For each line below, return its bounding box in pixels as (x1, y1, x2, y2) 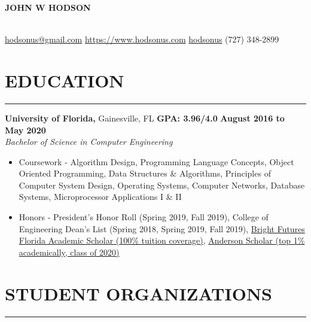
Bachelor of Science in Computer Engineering (5, 135, 173, 148)
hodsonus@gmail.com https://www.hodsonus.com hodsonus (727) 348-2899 (5, 33, 279, 45)
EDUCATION (5, 68, 124, 92)
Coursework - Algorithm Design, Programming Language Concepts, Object (19, 155, 294, 168)
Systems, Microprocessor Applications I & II (19, 190, 182, 203)
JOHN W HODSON (5, 1, 91, 13)
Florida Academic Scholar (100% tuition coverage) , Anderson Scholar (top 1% (19, 234, 305, 247)
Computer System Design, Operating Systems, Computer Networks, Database (19, 178, 305, 191)
